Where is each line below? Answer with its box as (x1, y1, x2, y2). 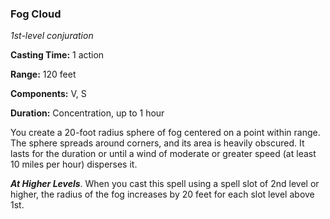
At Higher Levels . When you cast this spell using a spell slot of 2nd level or (10, 178, 320, 190)
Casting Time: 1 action (10, 49, 105, 61)
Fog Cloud (10, 7, 62, 21)
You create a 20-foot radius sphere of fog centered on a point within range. (10, 127, 321, 139)
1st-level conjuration (10, 30, 94, 42)
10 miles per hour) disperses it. (10, 158, 138, 171)
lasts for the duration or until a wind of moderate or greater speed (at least (10, 148, 317, 160)
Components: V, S (10, 88, 87, 100)
